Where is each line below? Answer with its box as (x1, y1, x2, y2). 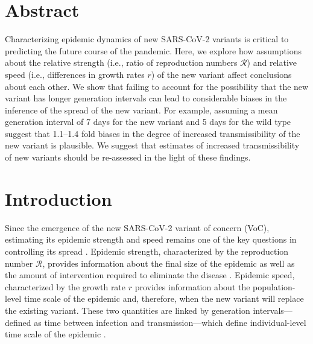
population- (253, 280, 296, 293)
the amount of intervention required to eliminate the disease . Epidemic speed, (5, 269, 295, 281)
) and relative (247, 56, 297, 69)
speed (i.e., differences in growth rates (5, 68, 145, 80)
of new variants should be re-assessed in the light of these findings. (5, 151, 251, 164)
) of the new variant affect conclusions (151, 68, 292, 80)
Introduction (5, 186, 112, 211)
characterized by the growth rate (5, 280, 126, 293)
